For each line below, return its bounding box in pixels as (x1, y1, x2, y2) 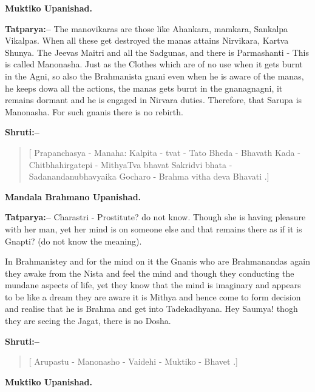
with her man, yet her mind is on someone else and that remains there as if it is (5, 222, 302, 235)
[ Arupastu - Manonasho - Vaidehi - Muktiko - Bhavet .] (29, 355, 238, 368)
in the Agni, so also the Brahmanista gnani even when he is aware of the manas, (5, 69, 304, 82)
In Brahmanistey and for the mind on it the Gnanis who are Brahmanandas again (5, 255, 310, 268)
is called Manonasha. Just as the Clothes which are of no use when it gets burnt (5, 58, 303, 70)
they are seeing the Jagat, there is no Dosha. (5, 314, 171, 327)
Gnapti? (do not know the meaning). (5, 234, 142, 247)
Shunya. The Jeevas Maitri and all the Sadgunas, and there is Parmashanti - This (5, 46, 310, 58)
